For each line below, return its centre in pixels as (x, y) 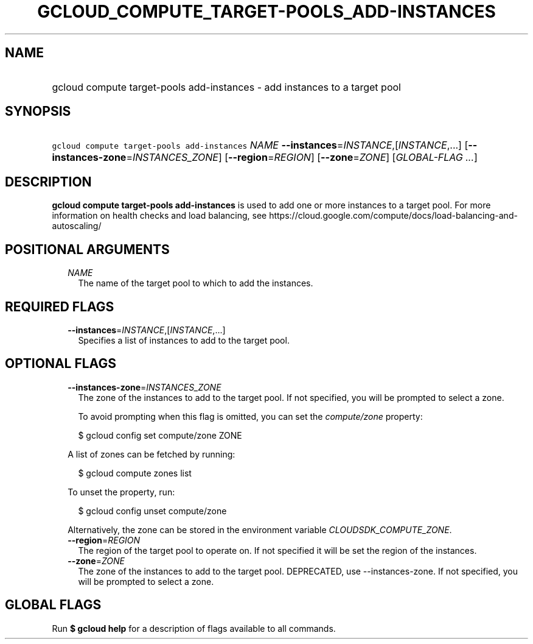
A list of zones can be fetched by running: (152, 454)
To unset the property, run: (121, 492)
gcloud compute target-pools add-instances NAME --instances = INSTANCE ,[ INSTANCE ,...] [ (260, 145)
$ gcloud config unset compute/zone (152, 511)
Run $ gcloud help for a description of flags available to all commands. (194, 628)
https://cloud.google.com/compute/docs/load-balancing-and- (393, 216)
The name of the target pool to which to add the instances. (196, 283)
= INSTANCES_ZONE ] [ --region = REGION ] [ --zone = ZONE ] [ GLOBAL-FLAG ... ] (302, 157)
